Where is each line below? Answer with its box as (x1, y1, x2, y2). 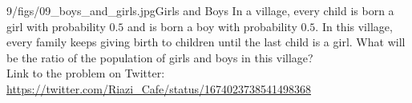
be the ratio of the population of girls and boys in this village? (6, 49, 313, 65)
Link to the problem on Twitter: (6, 65, 165, 81)
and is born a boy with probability (127, 18, 297, 34)
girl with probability (6, 18, 106, 34)
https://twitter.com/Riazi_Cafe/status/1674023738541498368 (6, 80, 312, 97)
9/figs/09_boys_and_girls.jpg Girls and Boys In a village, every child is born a (6, 2, 394, 18)
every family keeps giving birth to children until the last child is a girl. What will (6, 34, 406, 50)
